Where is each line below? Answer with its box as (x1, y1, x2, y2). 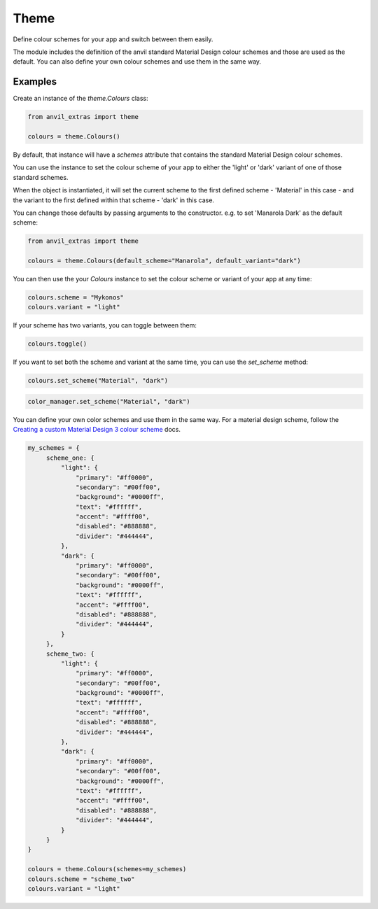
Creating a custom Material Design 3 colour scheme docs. (13, 425, 181, 434)
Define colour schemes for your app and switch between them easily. (13, 35, 213, 43)
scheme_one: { (45, 453, 94, 462)
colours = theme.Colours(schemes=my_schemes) (27, 865, 187, 873)
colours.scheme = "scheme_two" (27, 875, 136, 883)
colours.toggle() (27, 340, 87, 348)
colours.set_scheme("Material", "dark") (27, 376, 168, 385)
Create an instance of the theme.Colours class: (13, 94, 148, 103)
